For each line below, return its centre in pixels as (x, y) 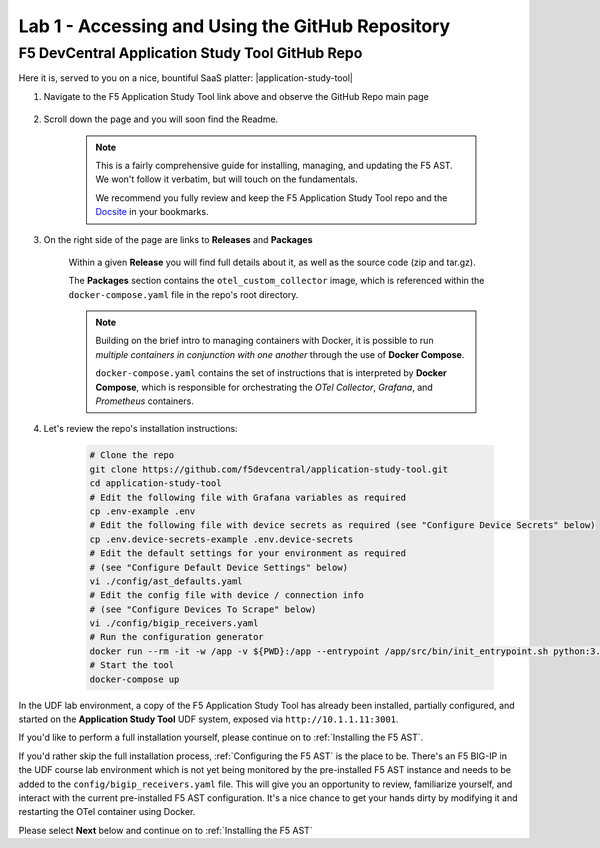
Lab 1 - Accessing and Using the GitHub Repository (234, 26)
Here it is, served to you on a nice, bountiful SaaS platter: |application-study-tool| (186, 78)
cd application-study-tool (155, 483)
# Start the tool (132, 665)
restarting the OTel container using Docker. (107, 812)
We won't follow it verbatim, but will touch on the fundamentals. (227, 179)
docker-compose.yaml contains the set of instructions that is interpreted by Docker (271, 373)
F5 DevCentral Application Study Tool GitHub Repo (190, 53)
